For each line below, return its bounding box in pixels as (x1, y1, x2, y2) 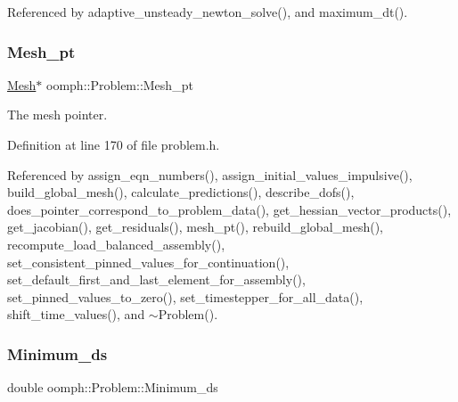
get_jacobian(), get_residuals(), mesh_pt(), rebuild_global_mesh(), (7, 217, 383, 236)
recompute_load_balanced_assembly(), (7, 234, 225, 253)
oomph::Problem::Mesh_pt (46, 75, 193, 94)
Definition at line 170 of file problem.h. (7, 135, 220, 153)
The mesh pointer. (7, 105, 108, 124)
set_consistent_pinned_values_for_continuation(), (7, 252, 290, 271)
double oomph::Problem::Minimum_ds (7, 378, 218, 397)
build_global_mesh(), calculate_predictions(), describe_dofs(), (7, 183, 355, 201)
